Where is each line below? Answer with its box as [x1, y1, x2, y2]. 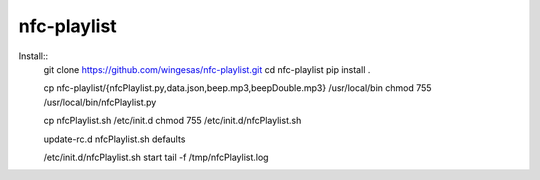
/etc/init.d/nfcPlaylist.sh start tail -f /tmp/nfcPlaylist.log [43, 151, 269, 163]
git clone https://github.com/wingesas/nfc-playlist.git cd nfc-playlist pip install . [43, 63, 371, 75]
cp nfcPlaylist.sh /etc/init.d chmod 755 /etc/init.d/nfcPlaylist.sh [43, 115, 302, 127]
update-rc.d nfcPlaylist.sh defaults [43, 133, 186, 145]
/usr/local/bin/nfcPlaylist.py [43, 96, 157, 108]
